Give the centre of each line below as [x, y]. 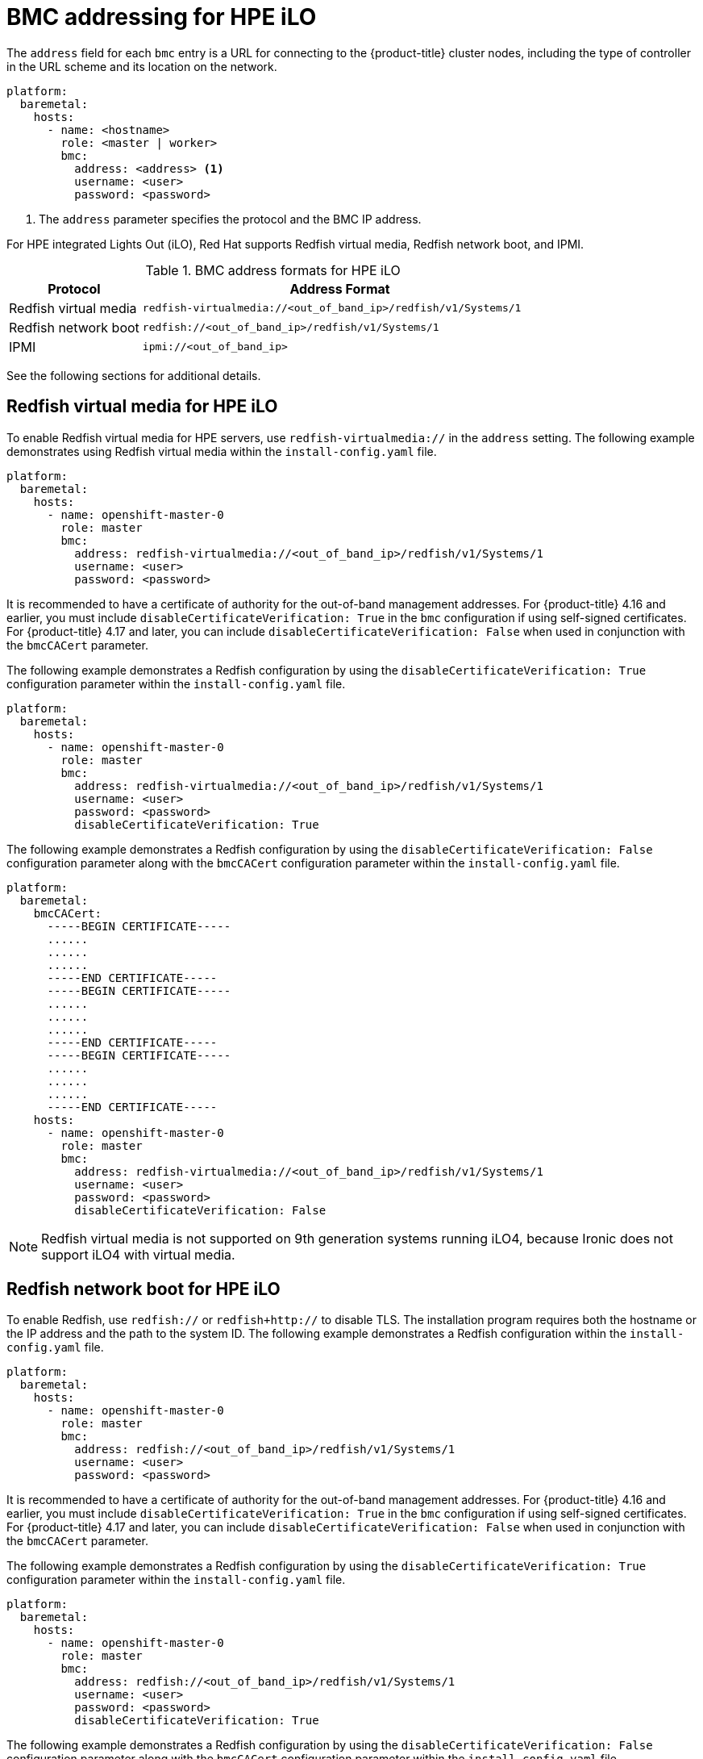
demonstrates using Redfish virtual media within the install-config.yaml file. [222, 451]
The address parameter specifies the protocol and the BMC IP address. [230, 219]
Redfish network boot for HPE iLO [144, 1289]
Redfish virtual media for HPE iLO [142, 407]
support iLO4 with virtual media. [138, 1254]
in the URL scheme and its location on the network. [142, 66]
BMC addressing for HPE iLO [162, 17]
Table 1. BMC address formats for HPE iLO [273, 270]
